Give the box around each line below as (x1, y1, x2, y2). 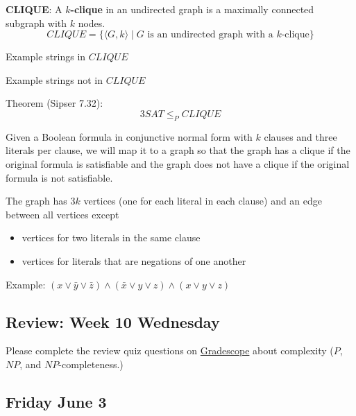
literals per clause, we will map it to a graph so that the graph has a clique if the (6, 143, 350, 157)
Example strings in (6, 49, 86, 64)
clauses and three (264, 129, 337, 144)
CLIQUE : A (6, 2, 62, 16)
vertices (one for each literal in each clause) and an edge (83, 193, 323, 208)
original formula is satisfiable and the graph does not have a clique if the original (6, 156, 350, 171)
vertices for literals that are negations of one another (22, 253, 246, 268)
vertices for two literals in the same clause (22, 230, 201, 245)
